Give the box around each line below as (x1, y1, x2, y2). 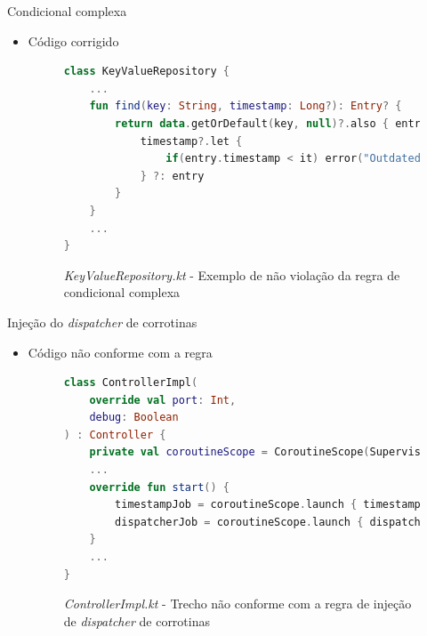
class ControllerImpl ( (63, 376, 198, 390)
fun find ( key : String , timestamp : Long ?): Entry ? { (89, 100, 402, 113)
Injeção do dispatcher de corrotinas (7, 312, 197, 331)
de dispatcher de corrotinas (63, 611, 210, 630)
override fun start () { (89, 480, 230, 494)
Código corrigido (28, 31, 119, 50)
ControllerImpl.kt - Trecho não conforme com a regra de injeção (63, 594, 412, 613)
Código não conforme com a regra (28, 342, 213, 361)
